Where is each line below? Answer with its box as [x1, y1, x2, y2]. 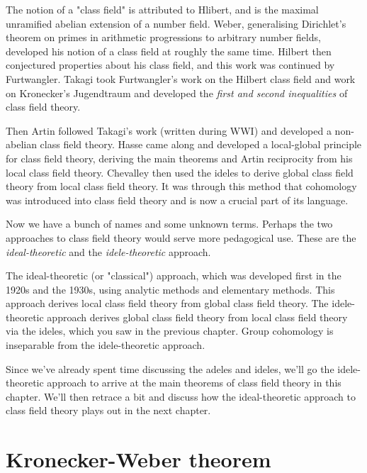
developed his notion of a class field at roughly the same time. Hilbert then [6, 43, 332, 58]
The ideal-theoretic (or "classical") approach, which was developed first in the [6, 268, 341, 283]
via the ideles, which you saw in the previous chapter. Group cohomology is [6, 323, 334, 338]
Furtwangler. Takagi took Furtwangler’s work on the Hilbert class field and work [6, 71, 356, 86]
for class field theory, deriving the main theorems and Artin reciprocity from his [6, 150, 353, 165]
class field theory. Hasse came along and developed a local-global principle [40, 137, 362, 152]
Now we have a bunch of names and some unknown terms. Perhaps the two [6, 216, 333, 231]
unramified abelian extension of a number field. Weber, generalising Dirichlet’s [6, 16, 346, 30]
